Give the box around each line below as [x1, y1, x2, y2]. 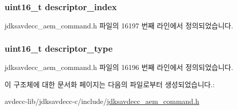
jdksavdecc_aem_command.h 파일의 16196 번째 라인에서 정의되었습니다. [5, 62, 233, 72]
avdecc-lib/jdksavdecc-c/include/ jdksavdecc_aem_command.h [5, 96, 199, 106]
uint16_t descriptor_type [5, 42, 113, 54]
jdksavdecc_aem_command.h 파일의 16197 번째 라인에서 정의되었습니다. [5, 20, 233, 31]
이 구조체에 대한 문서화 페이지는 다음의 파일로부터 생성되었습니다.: [5, 79, 215, 89]
